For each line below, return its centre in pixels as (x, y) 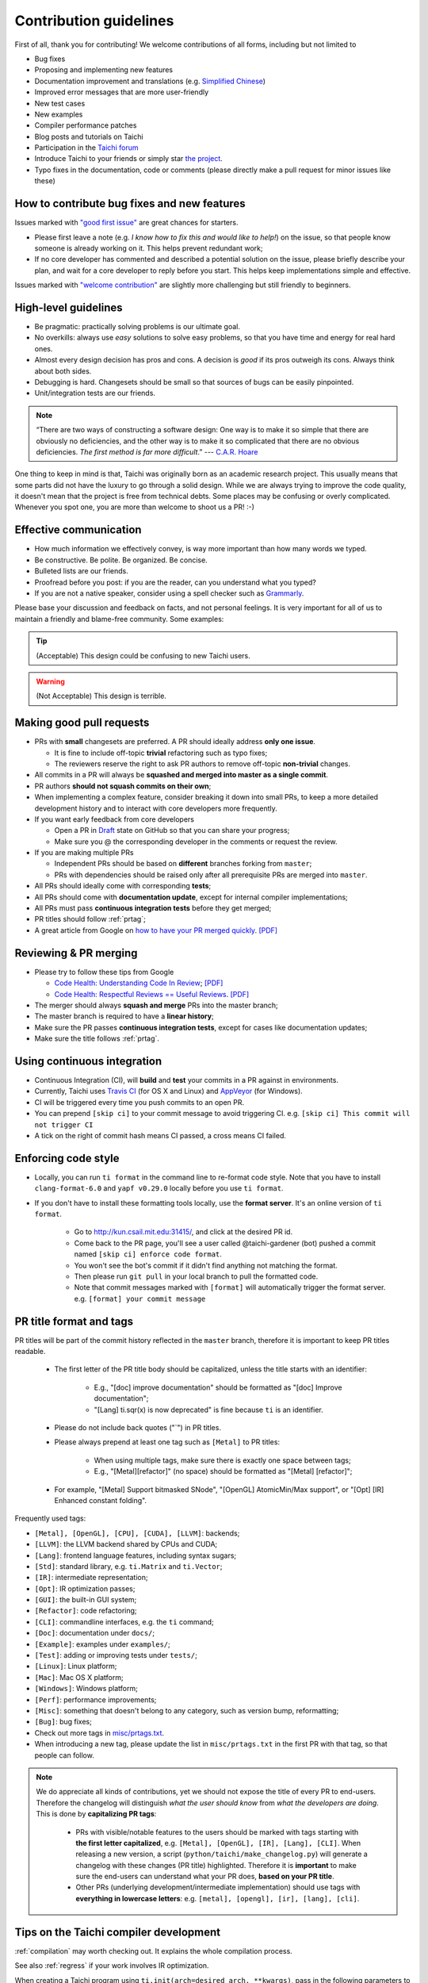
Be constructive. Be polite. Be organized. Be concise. (121, 560)
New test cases (60, 103)
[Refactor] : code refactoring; (86, 1611)
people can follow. (64, 1755)
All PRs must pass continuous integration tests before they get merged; (153, 908)
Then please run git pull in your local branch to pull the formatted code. (196, 1276)
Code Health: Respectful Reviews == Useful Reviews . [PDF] (152, 994)
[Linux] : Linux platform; (76, 1667)
